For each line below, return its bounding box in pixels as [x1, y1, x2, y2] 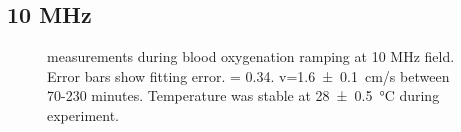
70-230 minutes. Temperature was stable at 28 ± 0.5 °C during [47, 85, 440, 106]
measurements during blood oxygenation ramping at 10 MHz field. [47, 46, 455, 67]
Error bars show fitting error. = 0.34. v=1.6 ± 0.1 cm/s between [47, 65, 450, 86]
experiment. [47, 104, 119, 125]
